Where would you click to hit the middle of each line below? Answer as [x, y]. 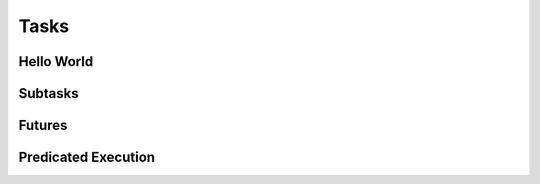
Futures [43, 125]
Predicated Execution [86, 157]
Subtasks [48, 93]
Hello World [56, 61]
